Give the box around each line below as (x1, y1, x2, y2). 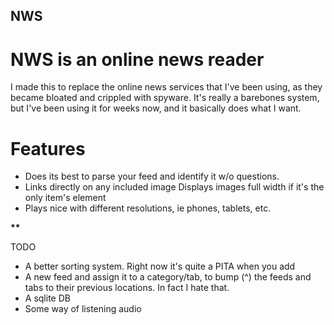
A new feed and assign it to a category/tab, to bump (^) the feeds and (24, 271, 312, 283)
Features (10, 137, 86, 160)
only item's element (24, 192, 107, 204)
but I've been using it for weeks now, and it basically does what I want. (10, 102, 302, 114)
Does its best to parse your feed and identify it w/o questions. (24, 170, 280, 183)
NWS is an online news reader (10, 48, 265, 71)
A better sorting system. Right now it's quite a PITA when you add (24, 260, 296, 273)
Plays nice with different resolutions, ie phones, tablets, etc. (24, 202, 272, 214)
